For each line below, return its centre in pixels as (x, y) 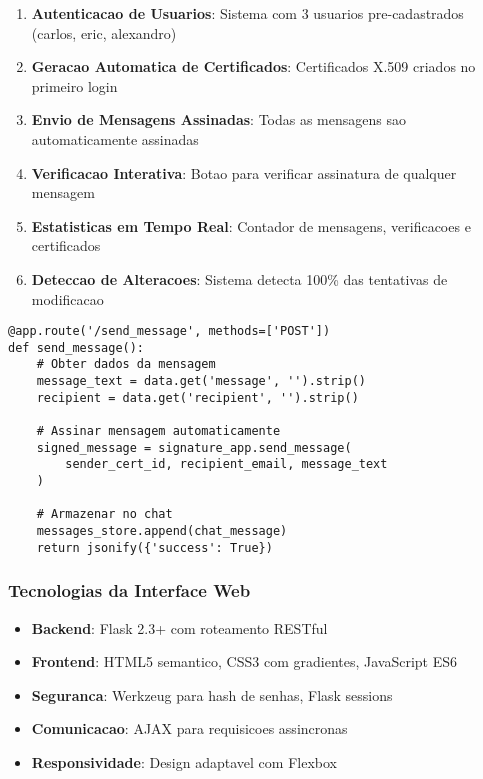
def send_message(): (76, 347)
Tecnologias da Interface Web (129, 590)
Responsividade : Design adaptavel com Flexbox (184, 761)
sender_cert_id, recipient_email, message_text (226, 464)
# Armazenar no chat (104, 514)
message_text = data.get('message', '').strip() (201, 381)
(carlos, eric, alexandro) (104, 32)
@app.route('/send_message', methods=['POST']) (169, 331)
